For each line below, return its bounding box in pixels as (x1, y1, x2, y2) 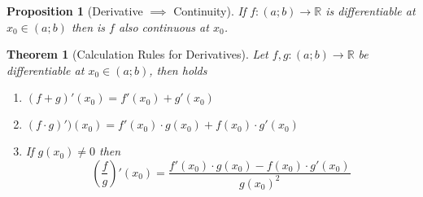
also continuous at (118, 18, 209, 35)
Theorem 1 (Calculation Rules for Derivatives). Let (7, 46, 268, 63)
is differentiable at (325, 2, 416, 19)
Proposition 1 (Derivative (7, 2, 143, 19)
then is (71, 18, 106, 35)
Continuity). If (173, 2, 246, 19)
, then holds (149, 61, 207, 78)
